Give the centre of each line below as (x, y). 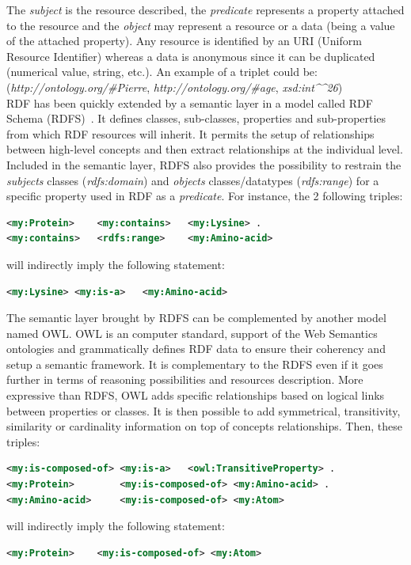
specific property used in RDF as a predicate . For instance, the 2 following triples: (205, 196)
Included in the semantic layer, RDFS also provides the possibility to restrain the (204, 164)
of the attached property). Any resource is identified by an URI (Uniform (184, 41)
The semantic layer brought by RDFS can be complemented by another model (196, 318)
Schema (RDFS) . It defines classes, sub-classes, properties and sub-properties (196, 118)
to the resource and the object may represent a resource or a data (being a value (201, 25)
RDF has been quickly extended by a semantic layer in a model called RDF (190, 102)
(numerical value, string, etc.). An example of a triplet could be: (162, 72)
